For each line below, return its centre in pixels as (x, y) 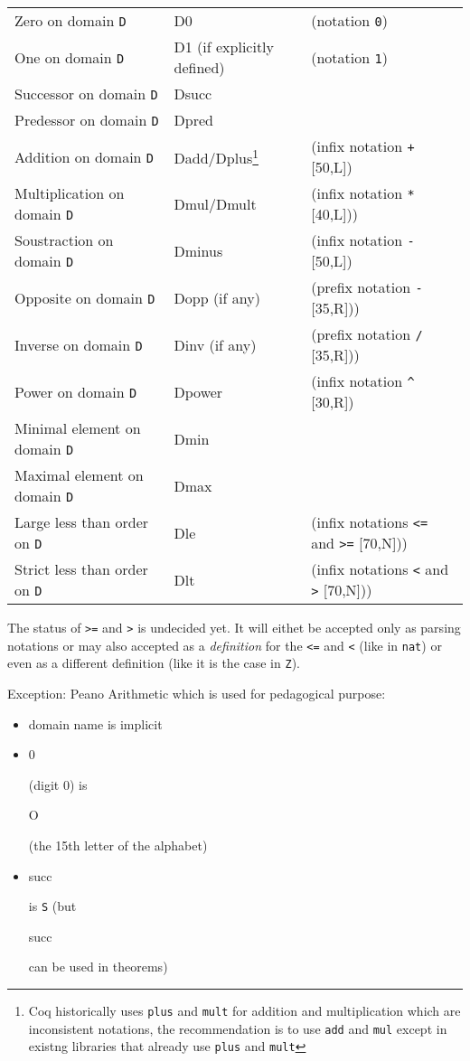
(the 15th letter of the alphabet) (118, 845)
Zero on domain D (70, 20)
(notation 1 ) (349, 57)
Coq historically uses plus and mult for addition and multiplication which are (244, 1010)
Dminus (198, 250)
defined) (199, 67)
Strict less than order (81, 569)
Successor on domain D (86, 94)
